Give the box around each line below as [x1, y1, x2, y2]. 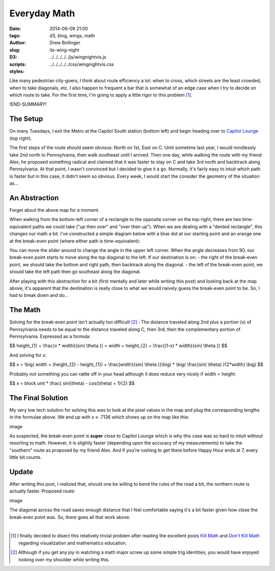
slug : [9, 46, 20, 53]
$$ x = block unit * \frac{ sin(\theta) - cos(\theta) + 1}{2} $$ [9, 380, 135, 386]
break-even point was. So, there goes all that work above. [9, 514, 131, 520]
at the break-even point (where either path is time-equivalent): [9, 238, 141, 244]
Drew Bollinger [49, 40, 81, 46]
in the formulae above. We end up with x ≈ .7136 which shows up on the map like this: [9, 414, 189, 420]
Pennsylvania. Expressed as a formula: [9, 333, 91, 339]
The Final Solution [9, 393, 68, 402]
